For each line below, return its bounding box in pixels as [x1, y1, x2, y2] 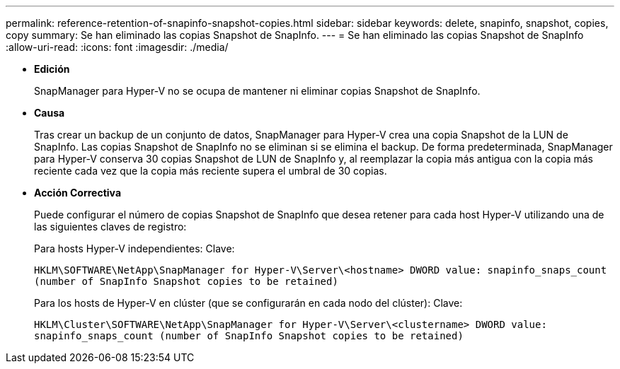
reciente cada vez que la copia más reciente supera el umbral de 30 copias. [34, 165, 387, 177]
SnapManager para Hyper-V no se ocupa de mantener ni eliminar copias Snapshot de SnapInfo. [34, 85, 481, 97]
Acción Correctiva [34, 187, 122, 199]
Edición [34, 63, 70, 75]
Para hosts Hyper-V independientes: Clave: [34, 242, 235, 254]
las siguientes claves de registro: [34, 221, 187, 233]
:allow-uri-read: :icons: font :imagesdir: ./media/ [6, 41, 229, 53]
